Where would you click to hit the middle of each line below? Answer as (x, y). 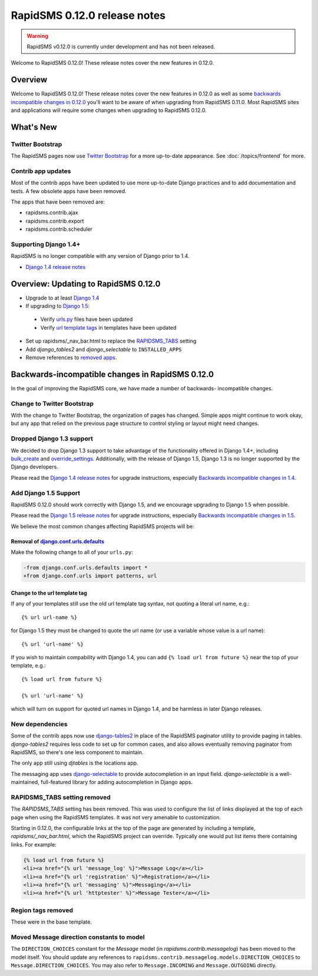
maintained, (25, 782)
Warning (37, 36)
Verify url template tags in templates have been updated (108, 327)
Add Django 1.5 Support (46, 493)
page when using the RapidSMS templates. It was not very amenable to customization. (116, 817)
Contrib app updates (41, 171)
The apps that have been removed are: (58, 202)
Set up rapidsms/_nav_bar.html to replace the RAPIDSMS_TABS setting (111, 341)
